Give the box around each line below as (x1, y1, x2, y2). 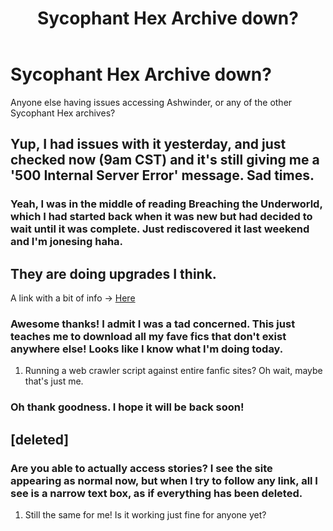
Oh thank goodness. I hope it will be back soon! (10, 400, 245, 414)
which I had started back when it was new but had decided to (10, 210, 313, 224)
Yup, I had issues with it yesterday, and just (10, 136, 287, 153)
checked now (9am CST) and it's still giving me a (10, 152, 320, 169)
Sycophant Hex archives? (10, 107, 116, 119)
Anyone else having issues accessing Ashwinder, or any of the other (10, 96, 293, 108)
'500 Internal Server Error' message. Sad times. (10, 167, 315, 184)
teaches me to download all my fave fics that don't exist (10, 329, 287, 343)
